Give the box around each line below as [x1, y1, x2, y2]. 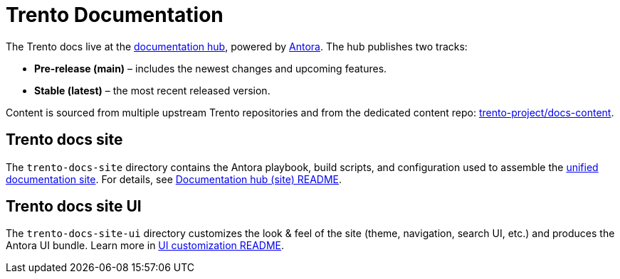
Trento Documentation [6, 3, 224, 27]
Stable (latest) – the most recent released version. [34, 84, 270, 97]
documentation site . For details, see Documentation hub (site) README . [6, 173, 342, 185]
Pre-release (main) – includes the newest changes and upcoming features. [34, 62, 387, 75]
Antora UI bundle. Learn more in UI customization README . [6, 239, 285, 252]
